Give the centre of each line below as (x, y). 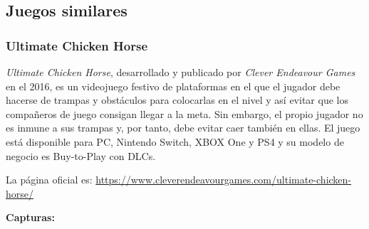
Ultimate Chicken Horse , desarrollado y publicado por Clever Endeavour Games (181, 72)
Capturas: (30, 217)
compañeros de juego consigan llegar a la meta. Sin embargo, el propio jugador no (184, 113)
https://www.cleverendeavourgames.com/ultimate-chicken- (224, 180)
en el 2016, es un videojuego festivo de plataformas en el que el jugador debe (173, 86)
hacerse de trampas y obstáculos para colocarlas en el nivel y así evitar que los (177, 100)
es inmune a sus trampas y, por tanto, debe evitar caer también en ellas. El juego (183, 128)
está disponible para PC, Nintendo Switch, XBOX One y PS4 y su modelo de (175, 141)
